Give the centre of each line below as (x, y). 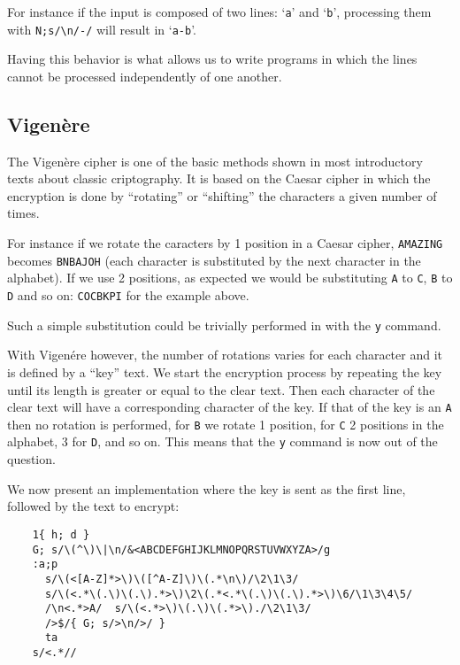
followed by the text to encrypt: (93, 506)
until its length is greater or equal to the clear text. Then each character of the (221, 389)
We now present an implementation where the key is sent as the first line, (207, 488)
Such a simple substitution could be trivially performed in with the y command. (224, 325)
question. (31, 459)
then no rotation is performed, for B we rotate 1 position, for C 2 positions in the (226, 424)
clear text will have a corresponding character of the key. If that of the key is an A (230, 407)
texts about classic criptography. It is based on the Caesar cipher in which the (219, 178)
